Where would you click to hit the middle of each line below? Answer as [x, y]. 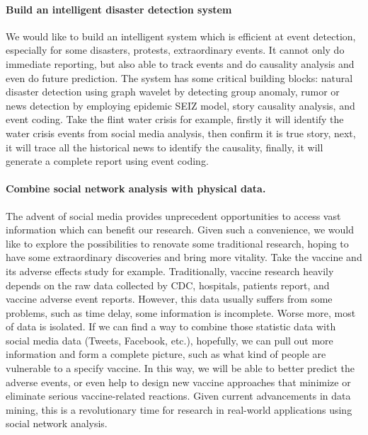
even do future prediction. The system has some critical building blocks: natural [179, 77]
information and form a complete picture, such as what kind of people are [166, 354]
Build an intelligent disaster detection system [119, 9]
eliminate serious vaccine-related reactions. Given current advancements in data [178, 396]
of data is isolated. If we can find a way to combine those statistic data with [171, 326]
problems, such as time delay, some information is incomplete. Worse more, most [181, 312]
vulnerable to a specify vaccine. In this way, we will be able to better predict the [180, 368]
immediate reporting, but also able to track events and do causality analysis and [180, 63]
